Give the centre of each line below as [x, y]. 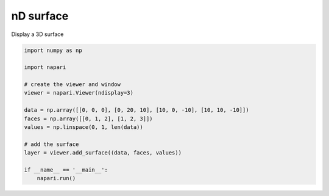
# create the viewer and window [73, 85]
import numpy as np [53, 50]
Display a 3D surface [37, 34]
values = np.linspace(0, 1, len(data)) [83, 127]
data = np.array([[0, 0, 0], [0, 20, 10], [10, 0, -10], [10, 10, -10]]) [136, 110]
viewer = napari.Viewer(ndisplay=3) [79, 93]
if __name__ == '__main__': [66, 170]
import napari [45, 67]
